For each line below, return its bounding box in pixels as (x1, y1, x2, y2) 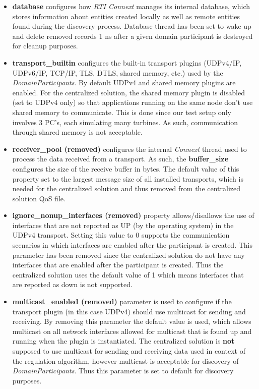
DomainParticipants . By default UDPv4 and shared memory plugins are (12, 77, 236, 88)
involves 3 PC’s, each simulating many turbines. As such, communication (12, 117, 238, 127)
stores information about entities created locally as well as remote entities (12, 11, 240, 21)
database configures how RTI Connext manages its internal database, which (12, 1, 250, 11)
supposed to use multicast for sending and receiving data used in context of (12, 346, 245, 356)
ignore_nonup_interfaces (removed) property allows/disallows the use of (12, 210, 254, 220)
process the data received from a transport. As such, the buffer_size (12, 153, 229, 164)
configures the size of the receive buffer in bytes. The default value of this (12, 163, 239, 174)
